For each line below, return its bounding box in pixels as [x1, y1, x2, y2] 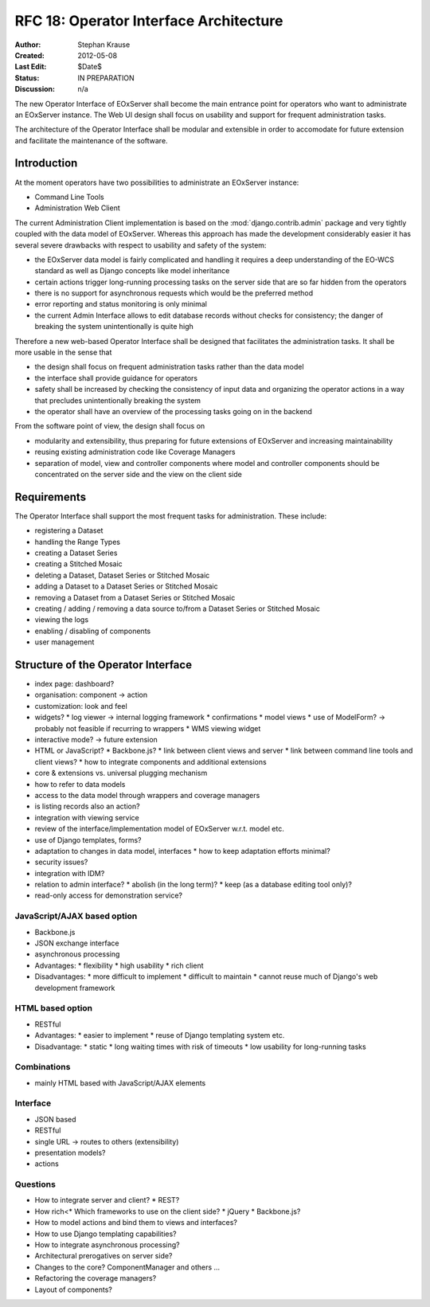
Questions [14, 1179, 56, 1190]
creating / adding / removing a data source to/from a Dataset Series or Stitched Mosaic [34, 604, 320, 613]
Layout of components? [34, 1285, 113, 1294]
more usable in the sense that [14, 347, 112, 358]
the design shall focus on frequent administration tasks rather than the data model [34, 362, 304, 372]
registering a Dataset [34, 526, 104, 535]
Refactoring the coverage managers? [34, 1274, 157, 1283]
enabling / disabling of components [34, 626, 151, 636]
